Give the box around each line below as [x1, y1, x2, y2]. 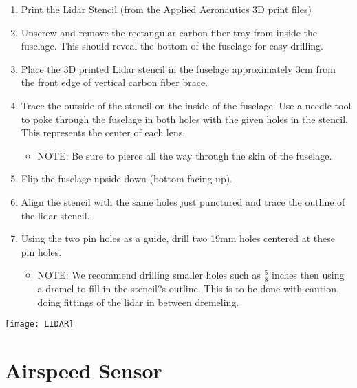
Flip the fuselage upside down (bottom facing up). [21, 171, 233, 186]
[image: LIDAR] [5, 319, 74, 330]
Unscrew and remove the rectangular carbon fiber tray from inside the [21, 25, 317, 39]
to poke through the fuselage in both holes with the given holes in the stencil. [21, 111, 348, 126]
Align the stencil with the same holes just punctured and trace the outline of [21, 194, 345, 208]
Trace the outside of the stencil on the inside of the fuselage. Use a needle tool [21, 98, 351, 112]
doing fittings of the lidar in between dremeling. [37, 294, 239, 309]
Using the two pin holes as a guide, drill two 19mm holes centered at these [21, 231, 335, 246]
